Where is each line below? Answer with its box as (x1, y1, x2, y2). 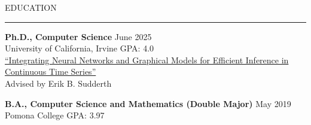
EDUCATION (5, 1, 57, 13)
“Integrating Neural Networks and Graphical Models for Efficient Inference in (5, 53, 289, 66)
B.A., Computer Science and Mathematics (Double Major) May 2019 (5, 97, 291, 109)
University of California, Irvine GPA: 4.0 (5, 42, 154, 54)
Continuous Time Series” (5, 65, 96, 78)
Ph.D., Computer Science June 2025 (5, 30, 152, 42)
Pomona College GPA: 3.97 (5, 109, 105, 121)
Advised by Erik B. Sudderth (5, 77, 112, 89)
